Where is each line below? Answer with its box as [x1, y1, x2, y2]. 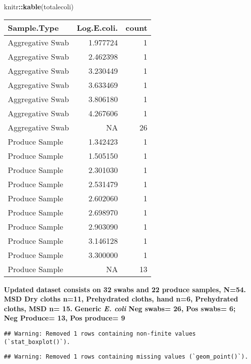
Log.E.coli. [77, 21, 118, 33]
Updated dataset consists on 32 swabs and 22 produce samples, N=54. [4, 284, 246, 294]
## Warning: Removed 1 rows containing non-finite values [4, 330, 196, 337]
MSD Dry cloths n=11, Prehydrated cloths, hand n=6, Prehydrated [4, 294, 238, 304]
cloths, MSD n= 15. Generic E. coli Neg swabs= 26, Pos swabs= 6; [4, 303, 236, 313]
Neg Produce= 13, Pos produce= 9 [4, 313, 125, 323]
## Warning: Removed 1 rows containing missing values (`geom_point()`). [4, 353, 249, 361]
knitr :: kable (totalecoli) [4, 1, 74, 11]
